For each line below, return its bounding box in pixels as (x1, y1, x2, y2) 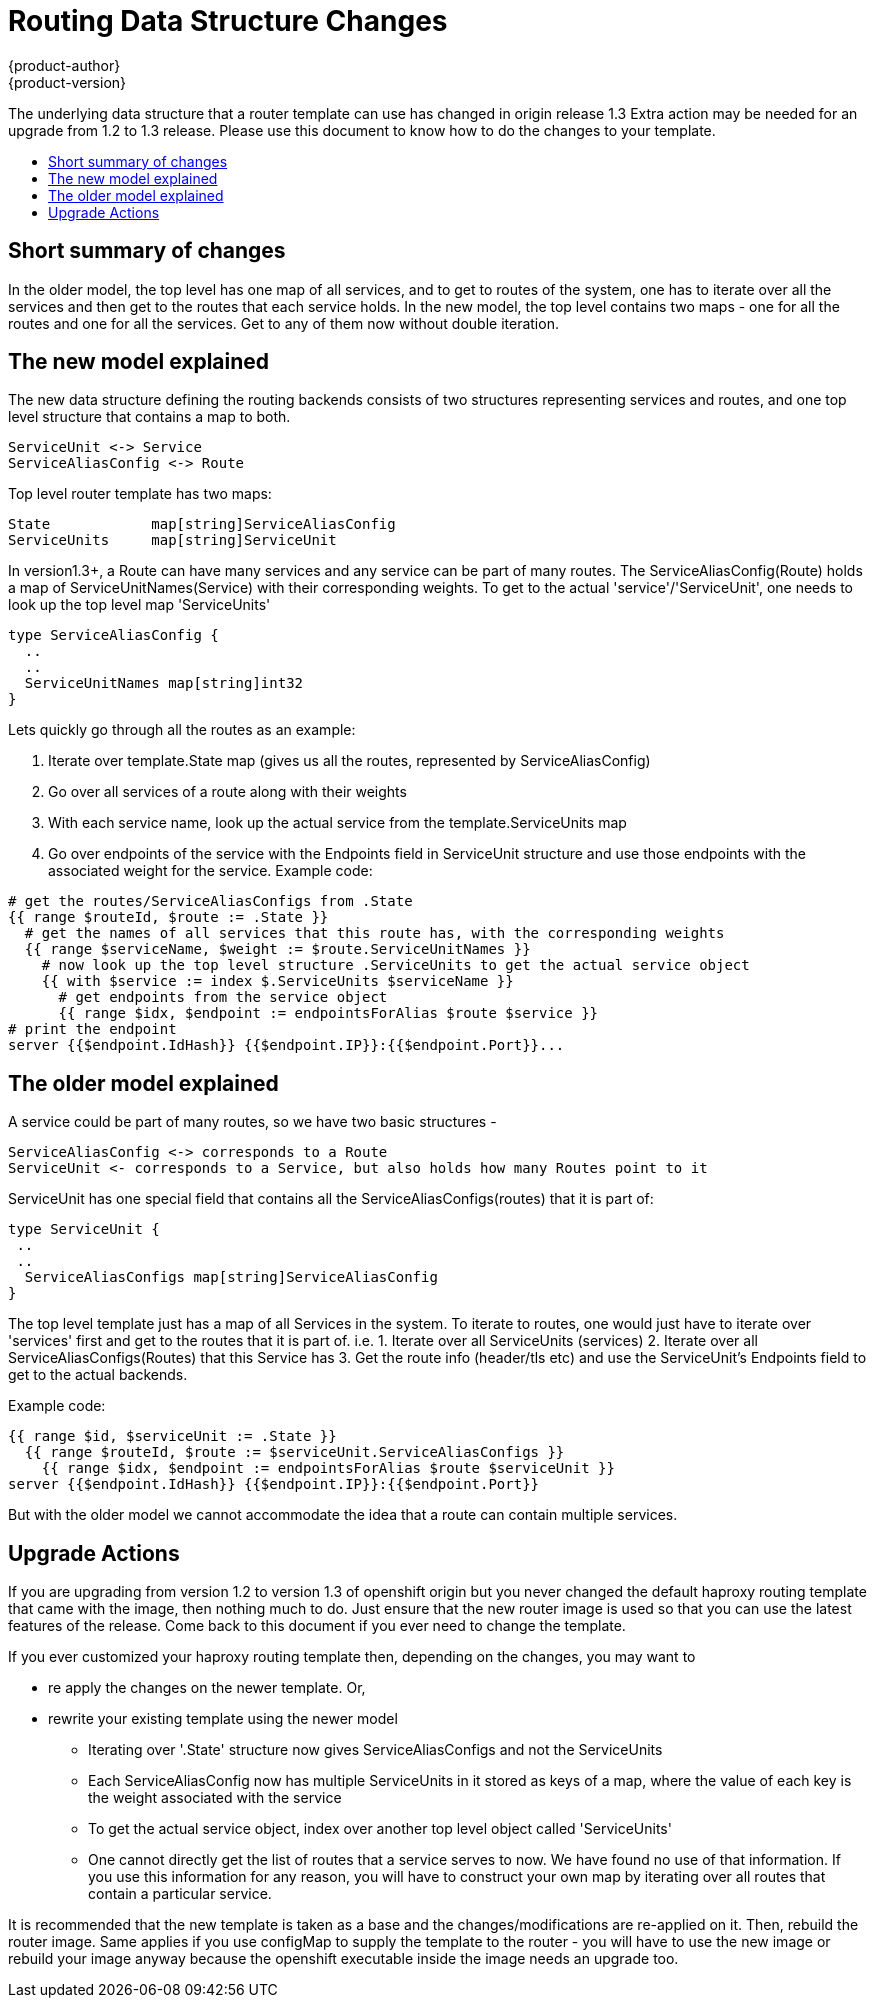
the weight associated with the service (88, 1789, 342, 1807)
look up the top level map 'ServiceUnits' (8, 596, 271, 614)
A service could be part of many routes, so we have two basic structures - (8, 1113, 497, 1131)
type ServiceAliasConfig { (8, 627, 219, 644)
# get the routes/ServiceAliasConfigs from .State (8, 893, 413, 910)
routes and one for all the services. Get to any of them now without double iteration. (8, 314, 559, 332)
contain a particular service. (88, 1885, 272, 1903)
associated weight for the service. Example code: (48, 862, 373, 880)
